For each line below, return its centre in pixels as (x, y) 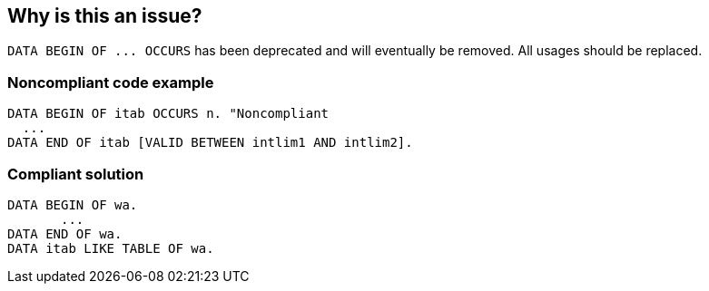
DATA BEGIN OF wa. (73, 204)
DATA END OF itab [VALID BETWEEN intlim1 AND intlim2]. (210, 143)
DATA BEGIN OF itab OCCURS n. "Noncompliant (168, 114)
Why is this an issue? (105, 16)
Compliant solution (76, 174)
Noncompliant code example (111, 82)
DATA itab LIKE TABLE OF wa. (111, 248)
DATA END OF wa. (65, 233)
